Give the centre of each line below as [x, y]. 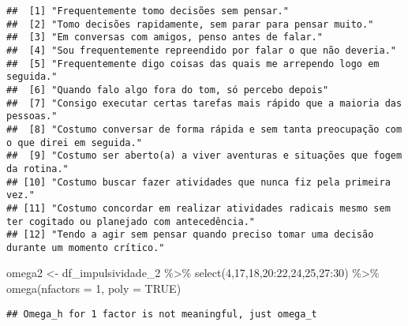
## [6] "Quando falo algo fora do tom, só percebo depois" [168, 90]
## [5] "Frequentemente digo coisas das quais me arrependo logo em [193, 64]
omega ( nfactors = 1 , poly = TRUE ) [94, 289]
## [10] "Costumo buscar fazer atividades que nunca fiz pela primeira [198, 182]
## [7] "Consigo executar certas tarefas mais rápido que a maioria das [204, 103]
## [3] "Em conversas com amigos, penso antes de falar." [165, 37]
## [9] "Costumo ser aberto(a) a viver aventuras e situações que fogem [204, 156]
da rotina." [37, 169]
